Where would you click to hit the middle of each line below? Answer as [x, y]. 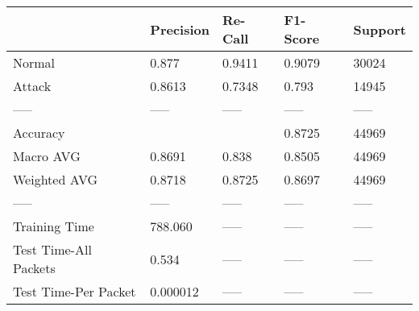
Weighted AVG [56, 179]
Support [380, 29]
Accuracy [39, 133]
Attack [32, 86]
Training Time [54, 226]
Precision [180, 29]
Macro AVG [47, 156]
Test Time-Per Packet [75, 291]
